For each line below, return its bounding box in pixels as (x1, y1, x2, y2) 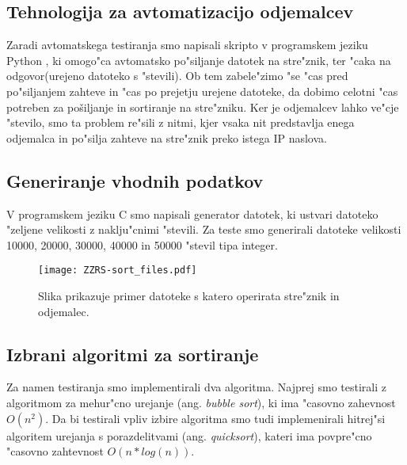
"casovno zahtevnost (6, 443, 104, 459)
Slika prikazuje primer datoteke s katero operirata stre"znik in (38, 288, 340, 303)
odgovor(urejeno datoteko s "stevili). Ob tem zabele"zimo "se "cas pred (6, 67, 348, 84)
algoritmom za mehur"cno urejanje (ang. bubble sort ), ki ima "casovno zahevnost (6, 394, 396, 410)
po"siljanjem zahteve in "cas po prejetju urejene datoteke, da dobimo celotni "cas (6, 82, 398, 99)
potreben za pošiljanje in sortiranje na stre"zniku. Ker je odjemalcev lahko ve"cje (6, 98, 399, 115)
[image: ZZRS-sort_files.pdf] (38, 265, 197, 276)
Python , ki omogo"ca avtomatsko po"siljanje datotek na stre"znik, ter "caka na (6, 51, 391, 68)
